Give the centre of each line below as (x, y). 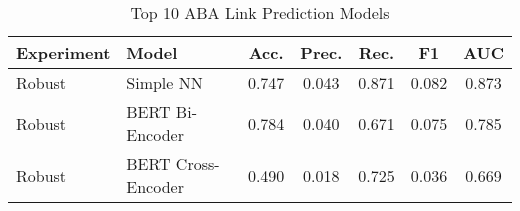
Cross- (197, 163)
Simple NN (164, 82)
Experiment (63, 52)
